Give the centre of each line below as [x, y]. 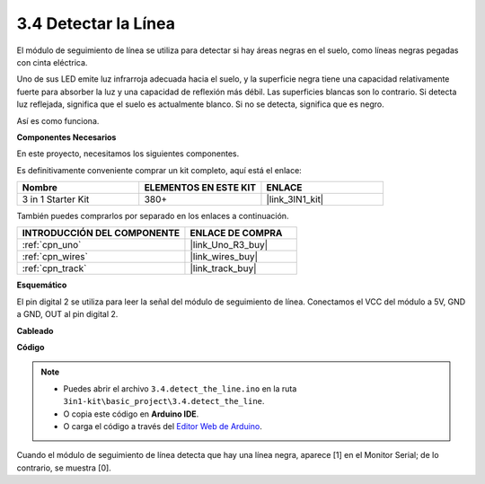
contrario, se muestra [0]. [64, 468]
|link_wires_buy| [224, 257]
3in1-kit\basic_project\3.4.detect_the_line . [164, 401]
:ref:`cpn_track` [54, 268]
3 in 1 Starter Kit [56, 199]
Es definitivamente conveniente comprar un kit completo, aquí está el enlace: [159, 170]
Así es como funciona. [58, 120]
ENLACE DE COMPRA [236, 233]
